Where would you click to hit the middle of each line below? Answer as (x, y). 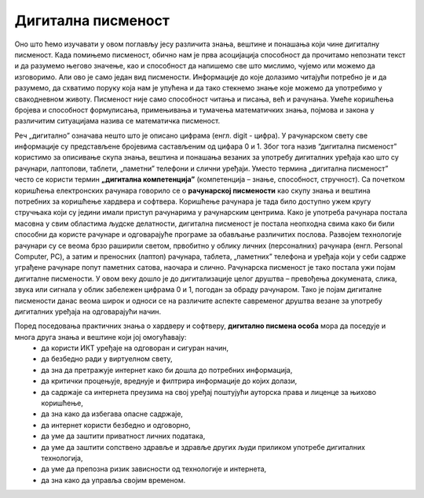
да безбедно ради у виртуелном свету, (107, 359)
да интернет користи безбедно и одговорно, (116, 425)
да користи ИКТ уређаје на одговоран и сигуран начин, (135, 348)
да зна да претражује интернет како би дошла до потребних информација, (167, 370)
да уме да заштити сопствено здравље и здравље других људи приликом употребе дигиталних (203, 447)
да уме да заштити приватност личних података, (123, 436)
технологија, (62, 458)
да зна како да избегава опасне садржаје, (112, 414)
